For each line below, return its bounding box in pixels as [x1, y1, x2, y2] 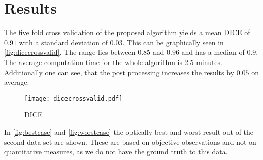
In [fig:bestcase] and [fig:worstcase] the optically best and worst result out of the [4, 126, 254, 137]
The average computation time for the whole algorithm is [4, 56, 182, 67]
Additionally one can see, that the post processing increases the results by [4, 67, 234, 77]
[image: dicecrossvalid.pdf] [24, 94, 123, 102]
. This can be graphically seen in [122, 37, 224, 47]
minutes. [196, 56, 222, 67]
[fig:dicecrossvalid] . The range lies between [4, 47, 136, 57]
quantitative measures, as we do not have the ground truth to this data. [4, 146, 228, 157]
